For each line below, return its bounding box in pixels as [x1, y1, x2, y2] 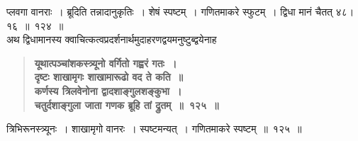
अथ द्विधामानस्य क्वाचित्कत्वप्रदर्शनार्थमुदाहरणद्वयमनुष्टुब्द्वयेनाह [6, 32, 217, 47]
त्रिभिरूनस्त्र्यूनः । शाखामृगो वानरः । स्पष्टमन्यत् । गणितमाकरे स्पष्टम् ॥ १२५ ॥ [6, 121, 302, 136]
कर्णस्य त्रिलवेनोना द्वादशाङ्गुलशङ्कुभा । [34, 83, 182, 98]
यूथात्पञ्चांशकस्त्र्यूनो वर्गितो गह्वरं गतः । [34, 55, 177, 70]
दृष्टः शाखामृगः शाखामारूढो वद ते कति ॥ [34, 69, 184, 84]
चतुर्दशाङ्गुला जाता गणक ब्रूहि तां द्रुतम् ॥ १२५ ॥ [34, 97, 219, 112]
